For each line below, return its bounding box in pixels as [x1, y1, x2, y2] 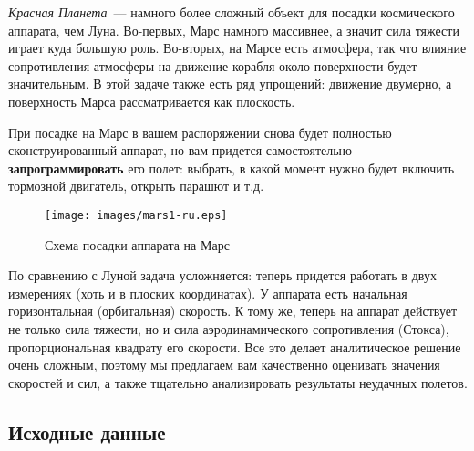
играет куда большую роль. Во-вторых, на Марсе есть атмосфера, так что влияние [8, 38, 467, 58]
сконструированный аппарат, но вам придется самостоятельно [8, 141, 353, 160]
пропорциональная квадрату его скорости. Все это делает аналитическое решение [8, 337, 461, 356]
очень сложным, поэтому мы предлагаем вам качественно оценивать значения [8, 355, 440, 374]
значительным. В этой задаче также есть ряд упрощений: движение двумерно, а [8, 74, 452, 93]
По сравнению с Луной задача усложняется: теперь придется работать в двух [8, 266, 437, 285]
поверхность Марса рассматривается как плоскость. [8, 91, 295, 110]
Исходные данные [8, 417, 166, 446]
